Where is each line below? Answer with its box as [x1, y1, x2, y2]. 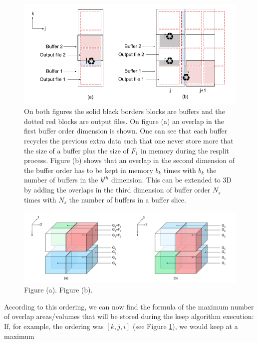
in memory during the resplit [140, 145, 230, 155]
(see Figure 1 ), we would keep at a [133, 321, 238, 331]
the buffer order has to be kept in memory [24, 164, 153, 175]
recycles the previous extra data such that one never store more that [24, 135, 234, 146]
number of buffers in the [24, 174, 98, 185]
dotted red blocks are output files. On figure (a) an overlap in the [24, 115, 224, 126]
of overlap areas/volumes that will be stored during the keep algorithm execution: [4, 311, 254, 321]
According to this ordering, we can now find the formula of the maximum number [4, 301, 254, 311]
